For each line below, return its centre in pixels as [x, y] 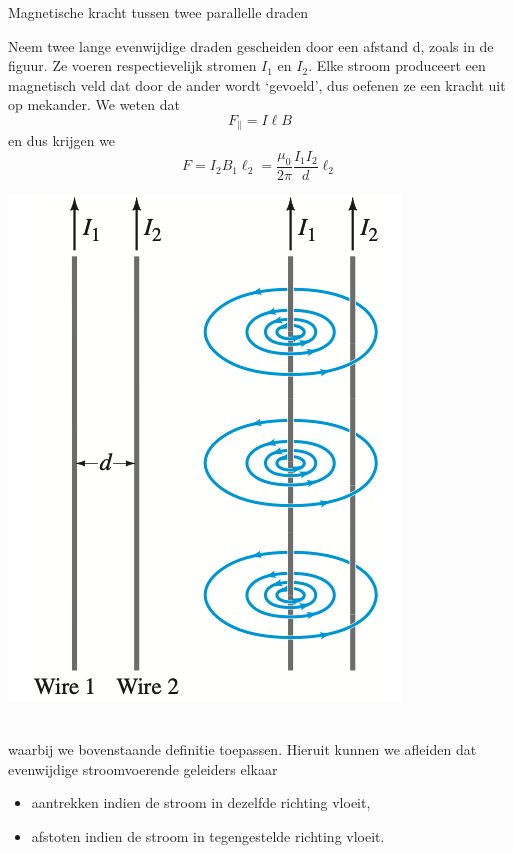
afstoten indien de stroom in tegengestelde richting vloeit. [208, 836]
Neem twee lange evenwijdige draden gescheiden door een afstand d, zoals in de [251, 45]
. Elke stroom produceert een [397, 65]
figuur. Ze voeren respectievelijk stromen [132, 65]
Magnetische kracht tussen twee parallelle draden [158, 12]
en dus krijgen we [62, 140]
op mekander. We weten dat [94, 104]
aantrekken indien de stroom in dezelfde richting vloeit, [201, 802]
